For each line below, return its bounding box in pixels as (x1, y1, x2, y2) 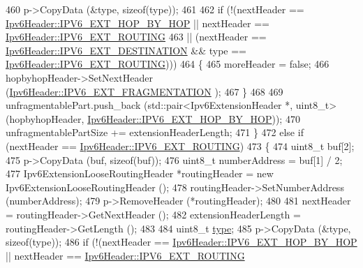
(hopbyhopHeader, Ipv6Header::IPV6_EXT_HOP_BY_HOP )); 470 (6, 111, 300, 126)
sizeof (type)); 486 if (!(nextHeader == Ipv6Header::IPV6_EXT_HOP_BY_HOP (6, 234, 357, 249)
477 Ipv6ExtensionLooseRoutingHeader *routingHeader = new (6, 166, 274, 181)
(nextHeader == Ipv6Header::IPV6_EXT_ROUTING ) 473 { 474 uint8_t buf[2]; (6, 138, 355, 153)
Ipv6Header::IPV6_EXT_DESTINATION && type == (6, 43, 247, 57)
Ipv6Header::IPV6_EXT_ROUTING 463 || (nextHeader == (6, 29, 267, 44)
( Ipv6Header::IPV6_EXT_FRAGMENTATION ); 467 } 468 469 (6, 84, 283, 98)
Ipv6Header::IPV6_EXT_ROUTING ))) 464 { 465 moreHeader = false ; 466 (6, 57, 329, 71)
